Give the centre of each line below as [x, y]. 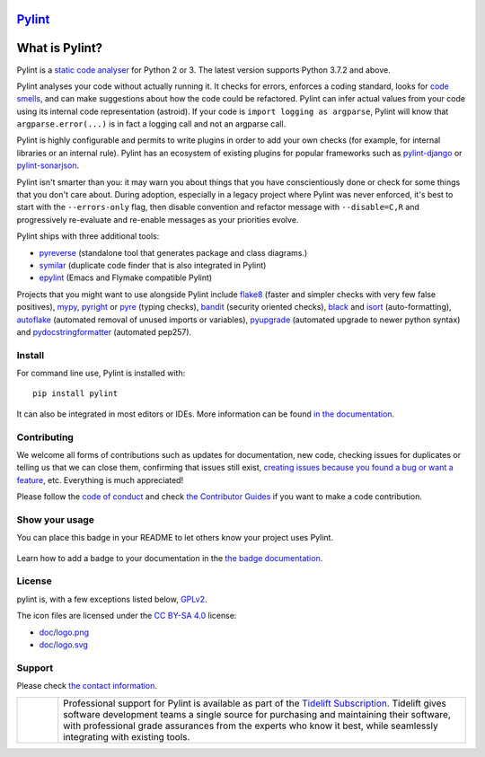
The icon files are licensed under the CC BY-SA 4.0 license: [127, 616]
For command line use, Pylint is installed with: [101, 374]
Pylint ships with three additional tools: [88, 236]
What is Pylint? [60, 48]
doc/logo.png [64, 632]
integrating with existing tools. [127, 736]
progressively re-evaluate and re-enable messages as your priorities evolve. [158, 219]
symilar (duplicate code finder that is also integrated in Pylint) [153, 265]
